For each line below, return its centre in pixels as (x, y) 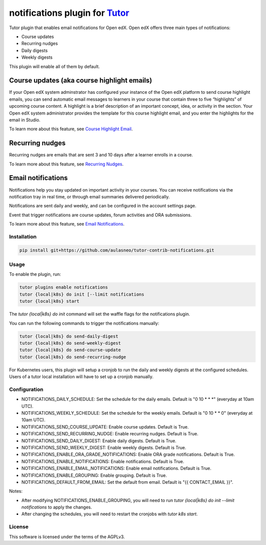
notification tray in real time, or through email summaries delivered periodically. (89, 196)
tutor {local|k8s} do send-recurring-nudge (73, 357)
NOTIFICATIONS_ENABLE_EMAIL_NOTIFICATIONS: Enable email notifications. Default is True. (116, 468)
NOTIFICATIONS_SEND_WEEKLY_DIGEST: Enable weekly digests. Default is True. (104, 447)
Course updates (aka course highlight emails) (81, 81)
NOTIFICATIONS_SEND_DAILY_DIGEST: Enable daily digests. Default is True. (99, 441)
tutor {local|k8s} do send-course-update (70, 350)
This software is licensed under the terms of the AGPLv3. (67, 537)
